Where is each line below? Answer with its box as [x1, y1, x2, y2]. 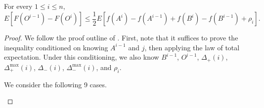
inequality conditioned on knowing [4, 42, 108, 52]
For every [4, 1, 33, 11]
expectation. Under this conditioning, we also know [4, 52, 159, 62]
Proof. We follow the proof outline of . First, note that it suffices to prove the [4, 33, 238, 43]
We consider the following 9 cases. [4, 79, 107, 89]
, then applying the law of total [144, 42, 240, 52]
